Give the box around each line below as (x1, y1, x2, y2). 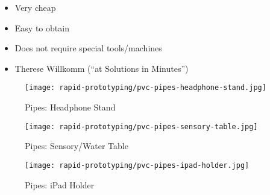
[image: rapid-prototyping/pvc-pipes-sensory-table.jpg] (25, 122, 258, 131)
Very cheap (14, 1, 56, 13)
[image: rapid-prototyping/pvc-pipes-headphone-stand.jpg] (25, 83, 266, 92)
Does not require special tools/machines (14, 42, 162, 54)
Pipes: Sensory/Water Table (25, 139, 128, 152)
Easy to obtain (14, 21, 69, 34)
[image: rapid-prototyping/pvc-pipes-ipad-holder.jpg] (25, 161, 250, 170)
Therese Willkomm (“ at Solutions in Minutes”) (14, 62, 189, 74)
